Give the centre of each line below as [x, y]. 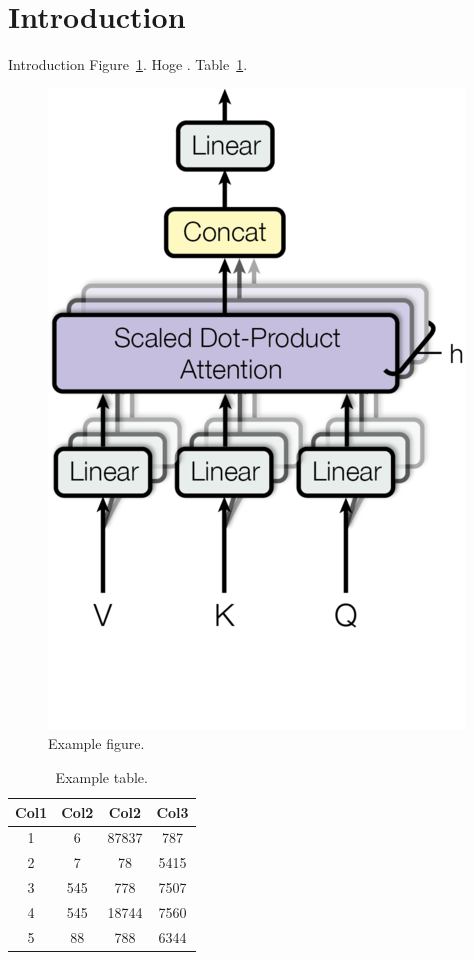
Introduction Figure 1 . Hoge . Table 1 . [128, 64]
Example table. [101, 776]
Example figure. [96, 743]
